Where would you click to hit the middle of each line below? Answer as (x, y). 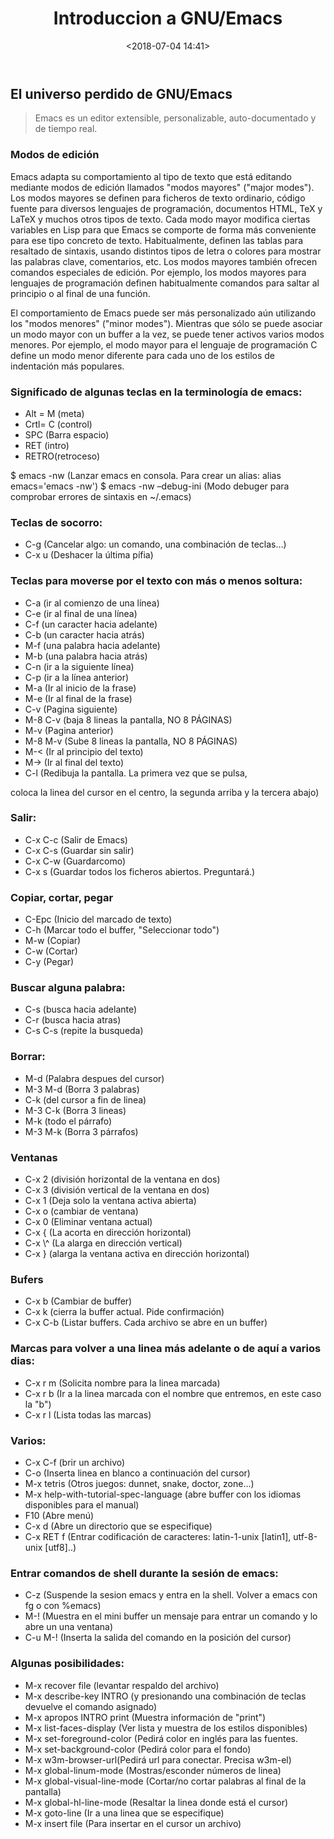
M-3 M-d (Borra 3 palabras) (82, 1089)
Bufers (27, 1279)
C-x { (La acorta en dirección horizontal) (108, 1233)
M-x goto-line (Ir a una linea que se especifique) (124, 1813)
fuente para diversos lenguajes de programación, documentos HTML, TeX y (166, 208)
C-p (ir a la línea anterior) (77, 677)
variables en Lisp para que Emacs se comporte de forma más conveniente (163, 229)
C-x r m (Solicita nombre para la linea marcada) (122, 1383)
